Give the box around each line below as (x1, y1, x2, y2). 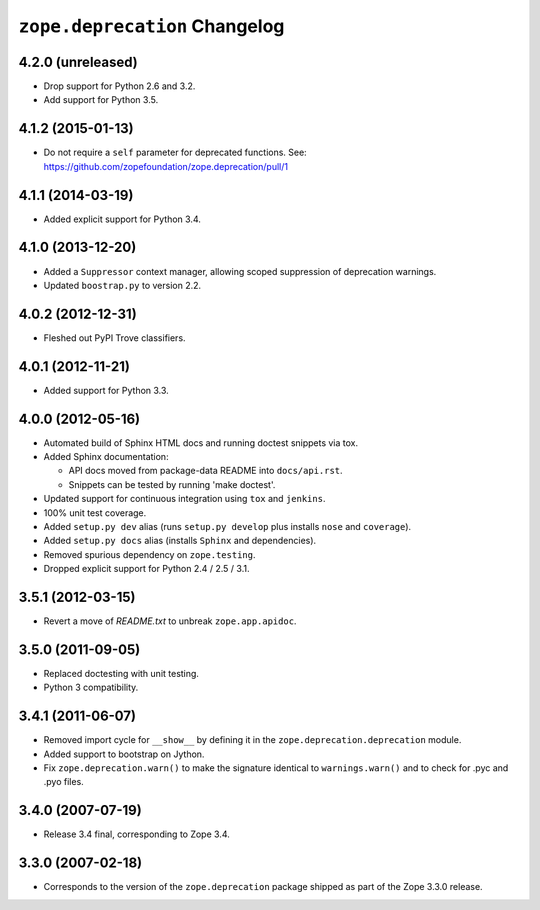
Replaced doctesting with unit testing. (43, 668, 200, 679)
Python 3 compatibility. (43, 681, 139, 694)
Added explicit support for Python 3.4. (43, 213, 202, 225)
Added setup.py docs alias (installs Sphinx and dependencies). (43, 535, 317, 547)
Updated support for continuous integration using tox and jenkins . (43, 493, 326, 505)
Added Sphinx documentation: (43, 451, 169, 463)
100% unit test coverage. (43, 506, 147, 519)
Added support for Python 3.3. (43, 384, 169, 396)
